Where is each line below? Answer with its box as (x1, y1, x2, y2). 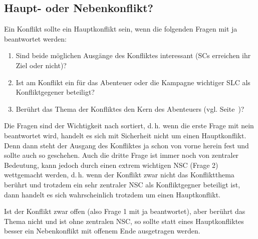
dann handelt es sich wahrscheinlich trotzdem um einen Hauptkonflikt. (4, 189, 220, 199)
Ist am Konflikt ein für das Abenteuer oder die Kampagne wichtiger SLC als (16, 77, 250, 87)
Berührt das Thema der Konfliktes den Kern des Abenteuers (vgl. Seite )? (16, 103, 244, 114)
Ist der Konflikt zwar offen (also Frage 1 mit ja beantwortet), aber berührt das (4, 206, 245, 216)
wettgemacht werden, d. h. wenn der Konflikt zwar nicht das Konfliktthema (4, 169, 234, 180)
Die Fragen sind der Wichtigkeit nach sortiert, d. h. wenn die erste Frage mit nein (4, 120, 254, 131)
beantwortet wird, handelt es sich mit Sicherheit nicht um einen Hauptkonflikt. (4, 130, 246, 140)
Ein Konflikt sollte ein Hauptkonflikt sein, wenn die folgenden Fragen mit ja (4, 24, 237, 34)
